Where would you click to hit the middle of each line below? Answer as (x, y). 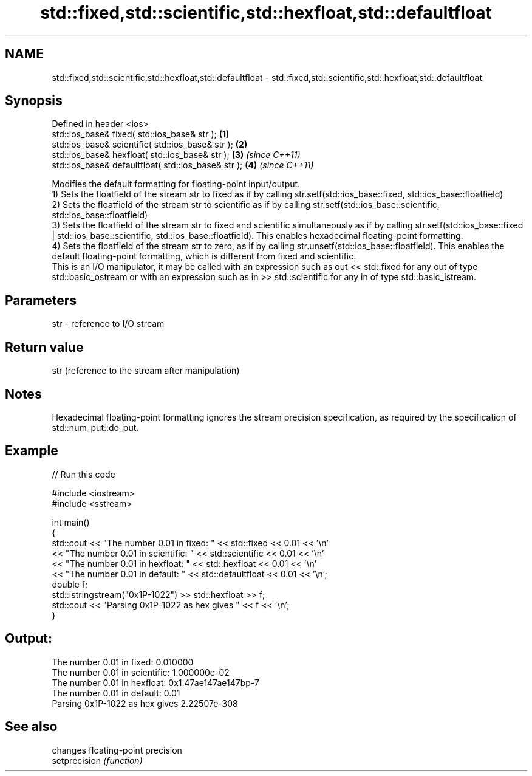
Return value (44, 347)
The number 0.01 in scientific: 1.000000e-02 (141, 672)
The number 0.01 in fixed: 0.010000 (123, 662)
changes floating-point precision (117, 750)
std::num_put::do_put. (95, 427)
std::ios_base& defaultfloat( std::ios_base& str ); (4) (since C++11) (183, 165)
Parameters (41, 300)
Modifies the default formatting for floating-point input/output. (176, 184)
